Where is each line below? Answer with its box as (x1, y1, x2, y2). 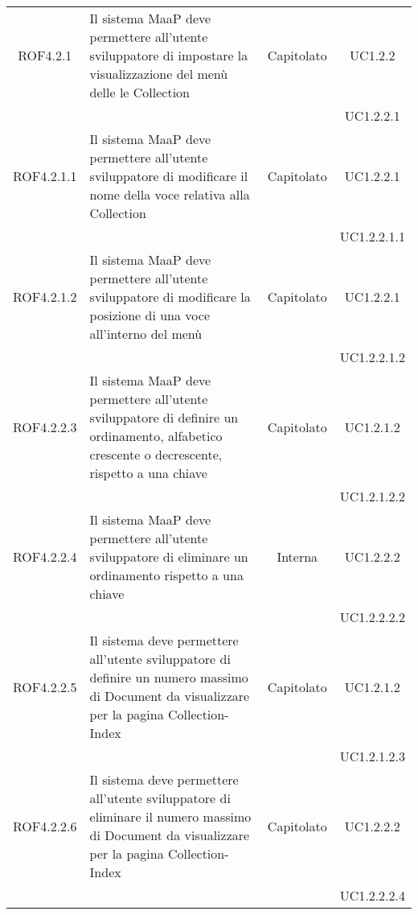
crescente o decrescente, (89, 445, 223, 464)
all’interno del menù (89, 324, 203, 343)
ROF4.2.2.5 (13, 677, 77, 696)
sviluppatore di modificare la (89, 287, 251, 306)
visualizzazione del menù (89, 64, 228, 83)
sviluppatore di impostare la (89, 46, 248, 64)
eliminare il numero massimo (89, 807, 252, 826)
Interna (277, 547, 318, 566)
